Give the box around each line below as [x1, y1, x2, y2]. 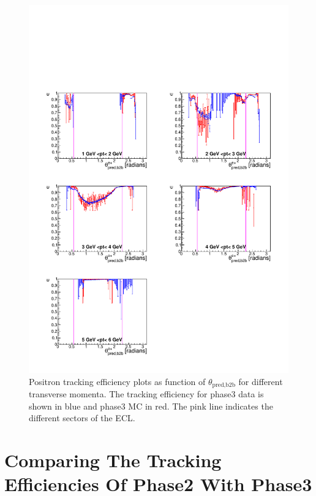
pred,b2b [212, 381, 236, 388]
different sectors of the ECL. [29, 411, 135, 424]
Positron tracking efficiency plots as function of [29, 375, 206, 387]
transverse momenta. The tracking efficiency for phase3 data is [29, 387, 264, 400]
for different [238, 375, 283, 387]
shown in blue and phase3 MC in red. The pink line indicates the [29, 399, 273, 412]
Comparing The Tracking [4, 447, 222, 472]
